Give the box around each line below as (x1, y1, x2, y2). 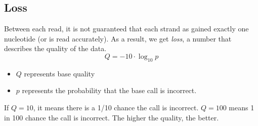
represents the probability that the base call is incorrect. (22, 85, 197, 96)
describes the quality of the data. (4, 43, 107, 54)
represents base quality (24, 68, 95, 78)
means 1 (229, 102, 254, 112)
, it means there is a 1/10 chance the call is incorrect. (33, 102, 199, 112)
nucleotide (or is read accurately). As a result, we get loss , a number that (4, 33, 232, 44)
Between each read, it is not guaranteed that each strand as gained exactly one (4, 23, 249, 34)
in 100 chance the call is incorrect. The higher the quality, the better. (4, 112, 219, 122)
